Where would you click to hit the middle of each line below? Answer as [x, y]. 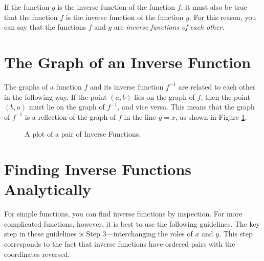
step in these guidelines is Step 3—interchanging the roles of [98, 234]
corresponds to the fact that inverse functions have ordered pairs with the [120, 243]
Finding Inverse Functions [98, 169]
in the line [140, 116]
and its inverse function [127, 86]
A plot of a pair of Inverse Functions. [83, 134]
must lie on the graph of [67, 107]
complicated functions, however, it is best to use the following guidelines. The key [132, 223]
